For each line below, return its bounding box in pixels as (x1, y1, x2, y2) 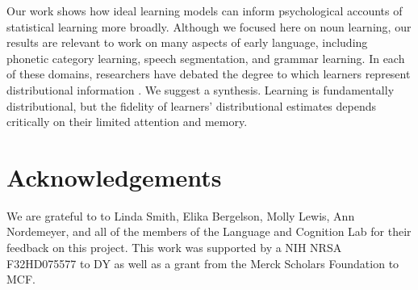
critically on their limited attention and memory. (6, 113, 248, 130)
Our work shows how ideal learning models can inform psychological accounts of (6, 2, 403, 19)
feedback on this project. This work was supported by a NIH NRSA (6, 239, 342, 256)
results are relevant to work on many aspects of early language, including (6, 34, 368, 51)
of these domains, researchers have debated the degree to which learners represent (6, 65, 411, 82)
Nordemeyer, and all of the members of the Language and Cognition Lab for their (6, 223, 412, 240)
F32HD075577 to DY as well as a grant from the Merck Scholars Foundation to (6, 254, 399, 271)
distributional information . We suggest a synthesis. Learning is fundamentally (6, 81, 395, 98)
